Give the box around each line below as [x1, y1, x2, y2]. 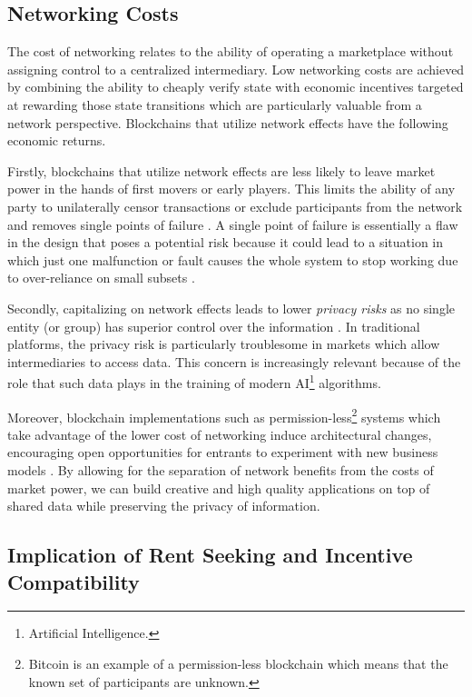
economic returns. [7, 131, 106, 150]
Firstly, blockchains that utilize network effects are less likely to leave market [7, 161, 436, 180]
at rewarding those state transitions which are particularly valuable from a [7, 95, 422, 114]
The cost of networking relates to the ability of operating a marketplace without [7, 42, 454, 61]
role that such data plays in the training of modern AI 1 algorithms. [7, 371, 381, 392]
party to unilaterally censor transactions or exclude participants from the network [7, 196, 463, 215]
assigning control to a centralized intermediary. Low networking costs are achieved [7, 59, 465, 78]
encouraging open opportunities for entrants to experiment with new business [7, 443, 438, 462]
